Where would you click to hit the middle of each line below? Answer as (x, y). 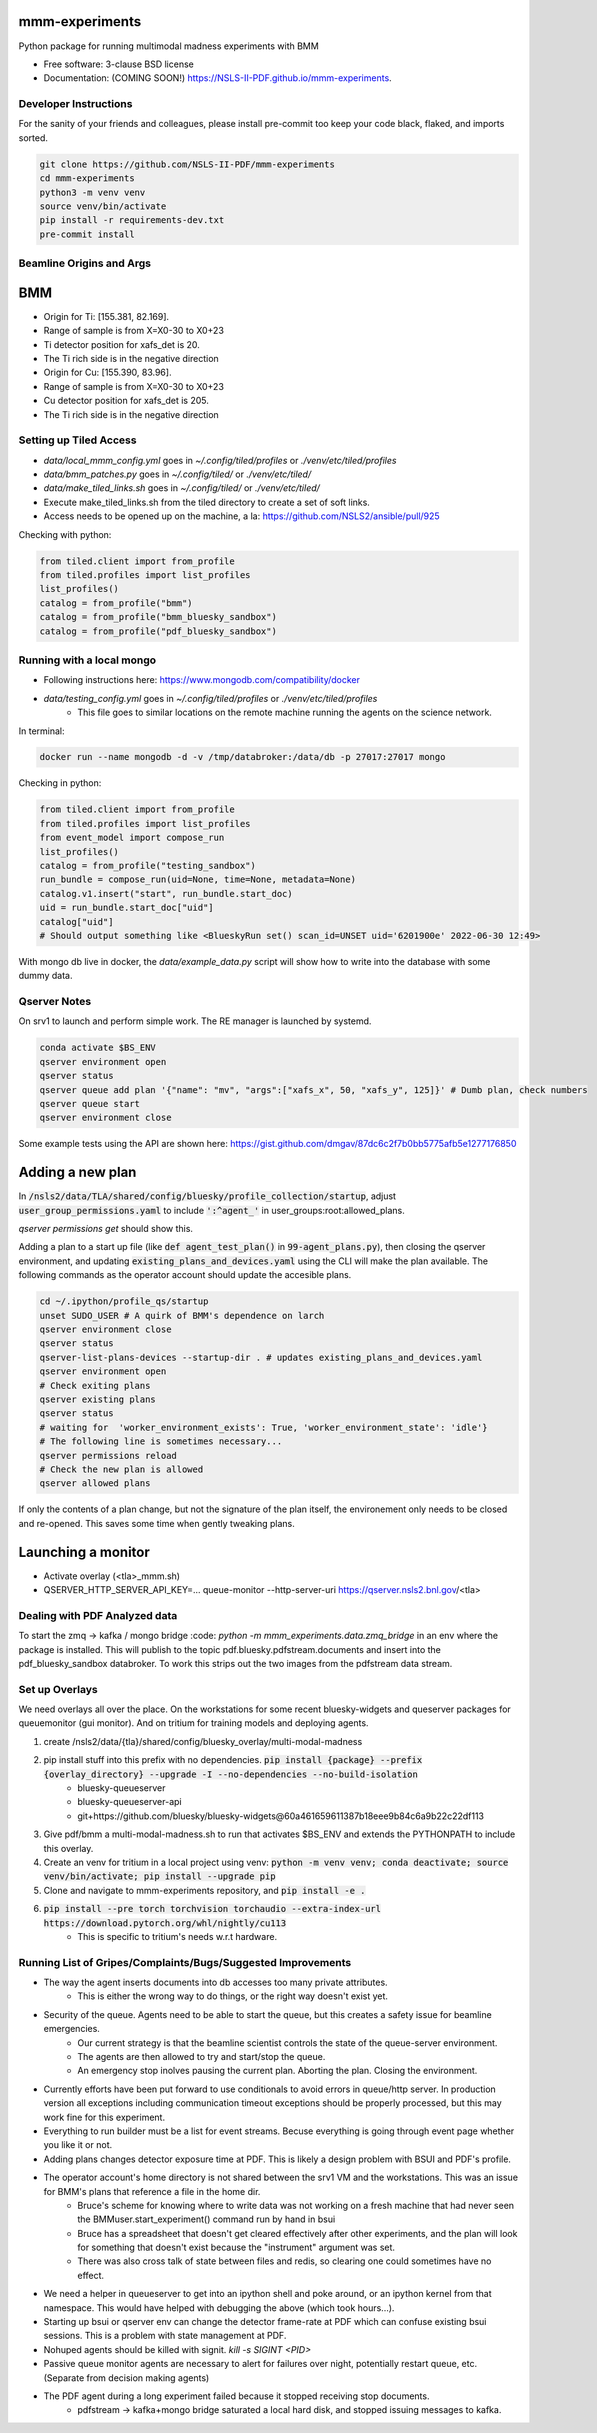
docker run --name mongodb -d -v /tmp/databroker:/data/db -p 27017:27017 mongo (242, 757)
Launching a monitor (84, 1551)
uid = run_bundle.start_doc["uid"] (126, 908)
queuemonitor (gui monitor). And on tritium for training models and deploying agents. (193, 1723)
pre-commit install (87, 234)
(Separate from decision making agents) (126, 2377)
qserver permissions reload (108, 1455)
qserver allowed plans (95, 1483)
